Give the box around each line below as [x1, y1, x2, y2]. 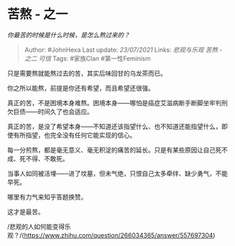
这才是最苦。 [7, 207, 44, 216]
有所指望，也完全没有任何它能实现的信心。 [13, 130, 136, 139]
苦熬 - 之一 [7, 6, 69, 22]
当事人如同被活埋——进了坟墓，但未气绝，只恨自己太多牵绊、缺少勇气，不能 [7, 169, 228, 178]
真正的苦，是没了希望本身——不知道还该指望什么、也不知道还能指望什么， [7, 122, 222, 130]
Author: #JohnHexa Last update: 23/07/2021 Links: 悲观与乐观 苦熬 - [24, 45, 222, 54]
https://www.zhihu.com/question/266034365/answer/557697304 [24, 231, 213, 239]
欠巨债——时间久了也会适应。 [7, 107, 93, 116]
